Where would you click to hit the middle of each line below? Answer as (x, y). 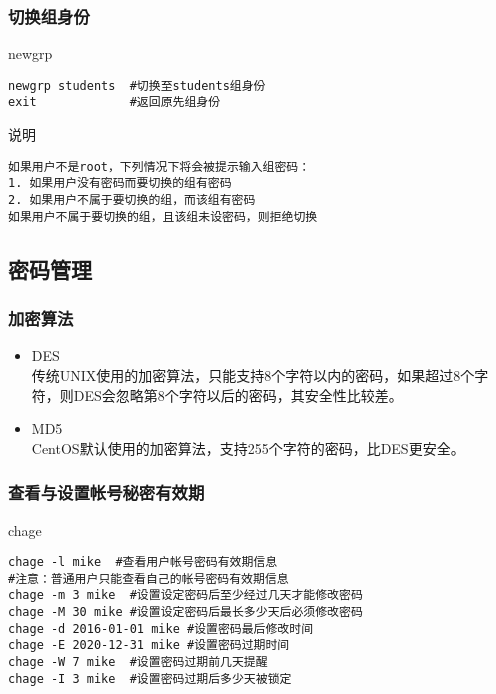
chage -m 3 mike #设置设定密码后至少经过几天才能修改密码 (185, 595)
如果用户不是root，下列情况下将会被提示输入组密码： (159, 166)
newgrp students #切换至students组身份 (137, 85)
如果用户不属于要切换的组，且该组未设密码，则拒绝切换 (163, 216)
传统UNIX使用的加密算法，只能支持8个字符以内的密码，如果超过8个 (253, 374)
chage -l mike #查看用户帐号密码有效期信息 (143, 562)
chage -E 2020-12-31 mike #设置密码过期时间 (149, 645)
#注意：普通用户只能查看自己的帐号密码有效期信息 (148, 578)
